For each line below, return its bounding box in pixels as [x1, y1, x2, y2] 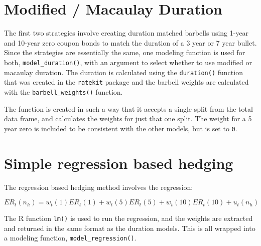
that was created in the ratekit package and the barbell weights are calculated [4, 77, 249, 87]
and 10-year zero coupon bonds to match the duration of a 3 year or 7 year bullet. [4, 37, 257, 48]
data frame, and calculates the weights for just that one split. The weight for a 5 [4, 113, 252, 124]
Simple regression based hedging [4, 152, 233, 173]
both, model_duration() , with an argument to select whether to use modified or [4, 57, 252, 67]
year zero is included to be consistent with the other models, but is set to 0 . [4, 123, 237, 133]
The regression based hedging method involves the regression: [4, 181, 193, 192]
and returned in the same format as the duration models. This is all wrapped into [4, 222, 255, 233]
